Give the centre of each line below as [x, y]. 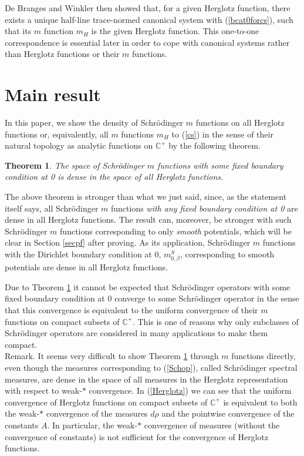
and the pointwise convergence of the [228, 413]
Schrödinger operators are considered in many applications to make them [136, 333]
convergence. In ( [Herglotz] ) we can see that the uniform [190, 390]
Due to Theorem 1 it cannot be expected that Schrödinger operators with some [148, 286]
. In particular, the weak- [92, 425]
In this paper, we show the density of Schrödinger [94, 123]
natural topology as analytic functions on [79, 145]
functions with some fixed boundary [220, 165]
